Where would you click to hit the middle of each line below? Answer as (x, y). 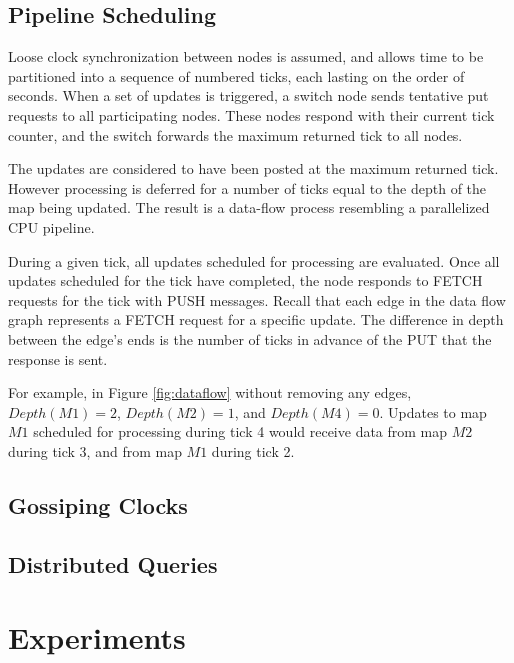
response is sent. (58, 358)
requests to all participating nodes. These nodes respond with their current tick (251, 114)
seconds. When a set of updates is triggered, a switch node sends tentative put (248, 95)
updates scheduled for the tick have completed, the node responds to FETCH (245, 280)
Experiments (97, 637)
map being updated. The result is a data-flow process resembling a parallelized (249, 207)
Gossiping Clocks (98, 504)
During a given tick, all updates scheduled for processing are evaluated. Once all (254, 260)
